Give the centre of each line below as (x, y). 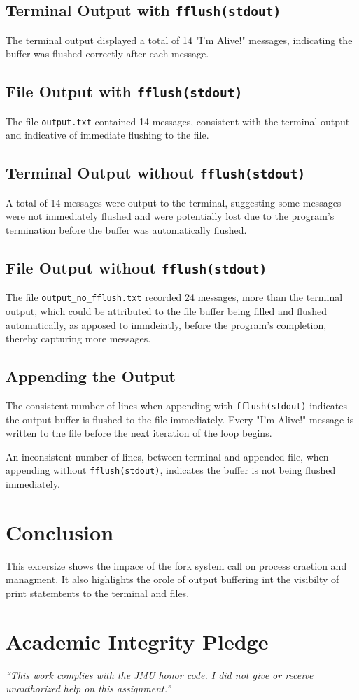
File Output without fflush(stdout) (136, 267)
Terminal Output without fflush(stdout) (156, 173)
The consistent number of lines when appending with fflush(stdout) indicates (176, 405)
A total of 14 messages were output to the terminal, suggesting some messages (174, 202)
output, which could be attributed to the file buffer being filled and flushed (167, 311)
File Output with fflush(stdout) (124, 91)
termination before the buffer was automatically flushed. (126, 229)
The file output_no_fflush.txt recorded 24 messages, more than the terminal (174, 297)
